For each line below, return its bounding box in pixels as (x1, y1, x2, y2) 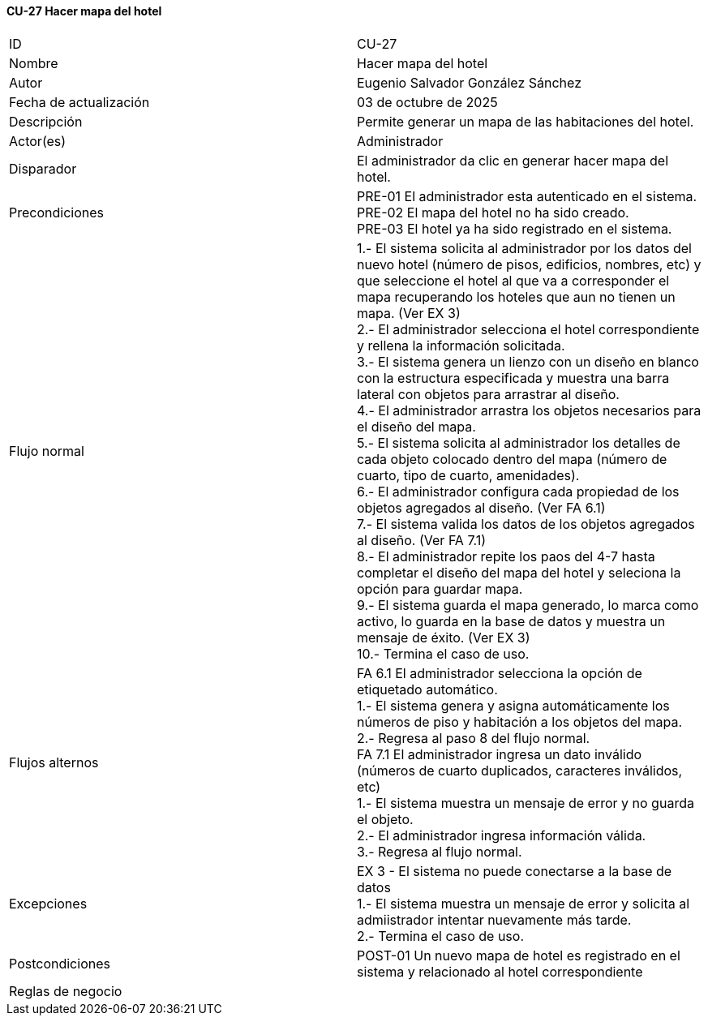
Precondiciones (9, 204, 104, 221)
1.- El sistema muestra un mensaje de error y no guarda (357, 794, 694, 811)
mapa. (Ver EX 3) (357, 304, 461, 321)
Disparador (9, 160, 77, 177)
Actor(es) (9, 132, 67, 149)
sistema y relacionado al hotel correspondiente (357, 963, 643, 980)
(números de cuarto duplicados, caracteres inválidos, (357, 762, 683, 779)
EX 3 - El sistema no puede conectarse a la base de (357, 862, 672, 879)
